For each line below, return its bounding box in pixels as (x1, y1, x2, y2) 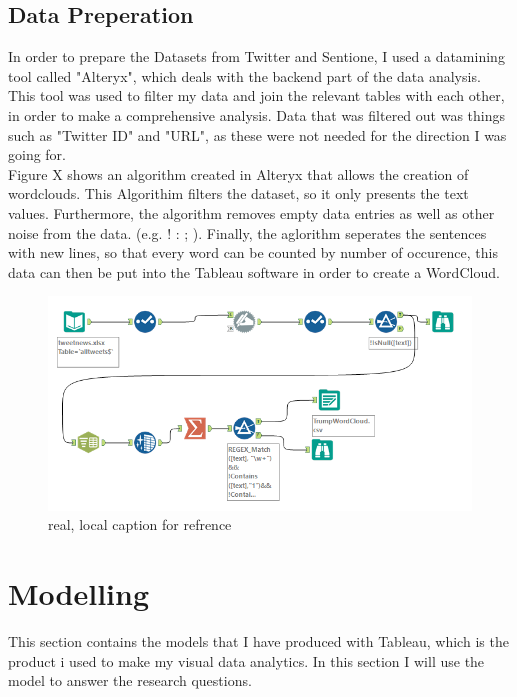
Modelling (8, 573, 150, 614)
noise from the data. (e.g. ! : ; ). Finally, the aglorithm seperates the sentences (8, 222, 487, 243)
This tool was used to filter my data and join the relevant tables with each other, (8, 85, 505, 106)
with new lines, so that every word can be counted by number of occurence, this (8, 242, 498, 263)
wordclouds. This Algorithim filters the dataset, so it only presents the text (8, 183, 469, 204)
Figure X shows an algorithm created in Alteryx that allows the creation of (8, 163, 469, 184)
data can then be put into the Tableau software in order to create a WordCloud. (8, 261, 500, 282)
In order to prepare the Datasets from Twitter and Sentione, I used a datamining (8, 46, 505, 67)
